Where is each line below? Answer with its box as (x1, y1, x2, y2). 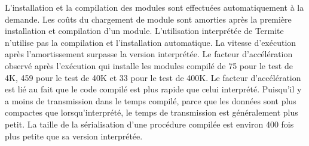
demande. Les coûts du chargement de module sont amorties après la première (5, 13, 292, 25)
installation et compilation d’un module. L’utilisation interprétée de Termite (5, 24, 284, 37)
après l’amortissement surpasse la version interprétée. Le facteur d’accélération (5, 48, 293, 60)
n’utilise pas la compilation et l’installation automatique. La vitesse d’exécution (5, 36, 296, 48)
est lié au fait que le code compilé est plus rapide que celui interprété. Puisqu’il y (5, 83, 302, 95)
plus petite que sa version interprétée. (5, 129, 143, 142)
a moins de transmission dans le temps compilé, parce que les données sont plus (5, 94, 296, 107)
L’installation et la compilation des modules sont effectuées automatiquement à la (5, 1, 304, 13)
